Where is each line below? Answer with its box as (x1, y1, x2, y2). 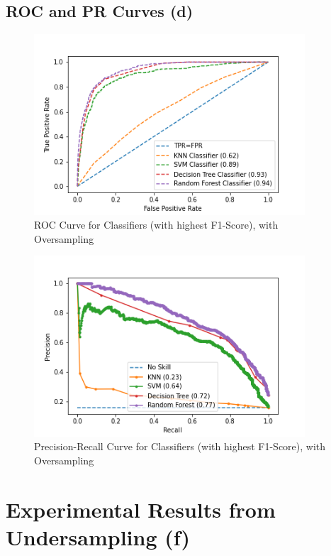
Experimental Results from (6, 494, 276, 523)
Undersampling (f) (6, 522, 191, 551)
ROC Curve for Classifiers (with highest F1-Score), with (34, 217, 279, 232)
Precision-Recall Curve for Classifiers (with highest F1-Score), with (34, 439, 326, 454)
